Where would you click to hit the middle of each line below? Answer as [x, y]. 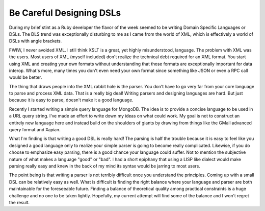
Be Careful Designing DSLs [65, 13]
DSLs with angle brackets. [36, 41]
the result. [19, 202]
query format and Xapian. [35, 130]
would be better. [26, 77]
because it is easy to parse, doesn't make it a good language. [71, 100]
